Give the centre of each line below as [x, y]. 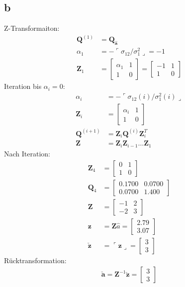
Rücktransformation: [35, 260]
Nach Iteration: [27, 153]
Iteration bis [23, 86]
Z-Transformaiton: [32, 28]
